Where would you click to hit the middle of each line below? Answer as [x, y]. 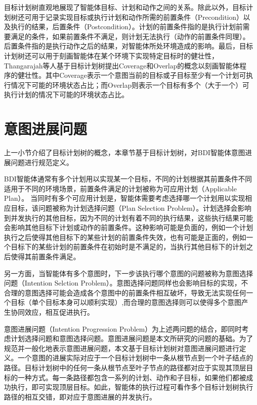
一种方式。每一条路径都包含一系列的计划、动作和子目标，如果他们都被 [132, 377]
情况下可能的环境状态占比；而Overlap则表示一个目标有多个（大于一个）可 [130, 85]
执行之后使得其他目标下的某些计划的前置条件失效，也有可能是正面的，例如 [125, 237]
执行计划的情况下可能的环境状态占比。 [66, 94]
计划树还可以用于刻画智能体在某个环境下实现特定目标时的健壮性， [111, 55]
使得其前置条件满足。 [45, 256]
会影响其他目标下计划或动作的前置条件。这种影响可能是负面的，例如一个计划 [128, 227]
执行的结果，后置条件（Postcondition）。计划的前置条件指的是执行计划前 [127, 27]
